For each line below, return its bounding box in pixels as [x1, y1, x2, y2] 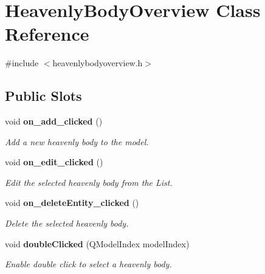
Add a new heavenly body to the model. [5, 135, 149, 148]
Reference [5, 21, 89, 46]
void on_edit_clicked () [5, 156, 103, 168]
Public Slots [5, 86, 82, 105]
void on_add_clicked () [5, 115, 103, 128]
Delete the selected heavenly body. [5, 217, 129, 230]
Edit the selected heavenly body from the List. [5, 176, 173, 188]
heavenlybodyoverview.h [52, 57, 143, 69]
